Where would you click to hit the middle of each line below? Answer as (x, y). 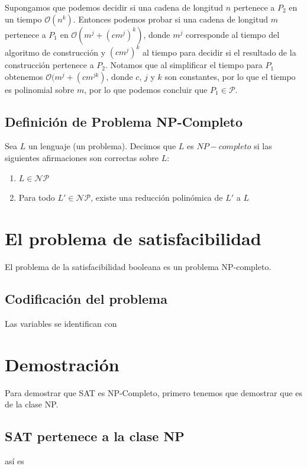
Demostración (62, 364)
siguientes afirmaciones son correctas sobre (82, 158)
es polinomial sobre (40, 89)
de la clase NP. (32, 404)
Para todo (37, 197)
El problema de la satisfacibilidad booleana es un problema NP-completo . (138, 266)
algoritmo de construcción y (55, 52)
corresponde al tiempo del (232, 34)
